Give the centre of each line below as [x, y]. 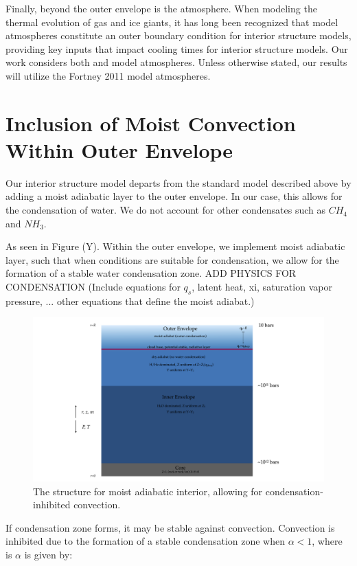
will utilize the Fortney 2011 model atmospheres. [108, 75]
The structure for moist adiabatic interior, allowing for [148, 491]
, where [327, 541]
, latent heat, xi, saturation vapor [262, 287]
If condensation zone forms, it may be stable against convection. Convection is [170, 527]
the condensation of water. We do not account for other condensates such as [165, 210]
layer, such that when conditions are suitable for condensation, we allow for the [172, 259]
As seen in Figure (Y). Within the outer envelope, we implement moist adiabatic [175, 246]
